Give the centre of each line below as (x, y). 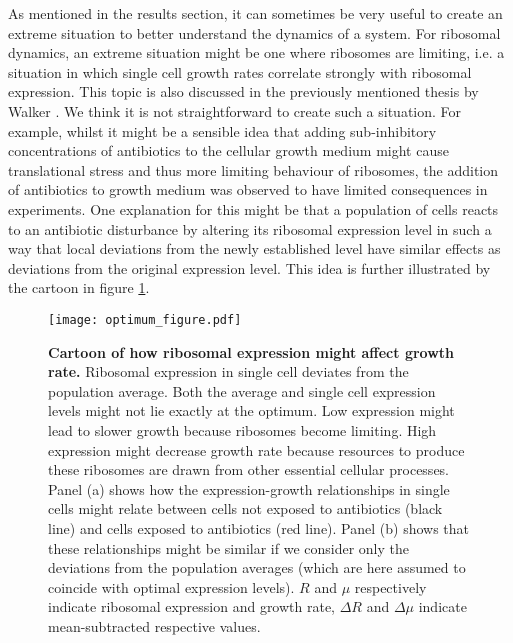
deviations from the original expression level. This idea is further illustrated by (249, 267)
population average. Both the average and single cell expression (242, 390)
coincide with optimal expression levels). (171, 586)
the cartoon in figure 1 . (79, 287)
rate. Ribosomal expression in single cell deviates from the (228, 371)
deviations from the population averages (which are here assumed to (257, 567)
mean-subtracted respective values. (154, 625)
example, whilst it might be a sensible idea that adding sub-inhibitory (222, 130)
